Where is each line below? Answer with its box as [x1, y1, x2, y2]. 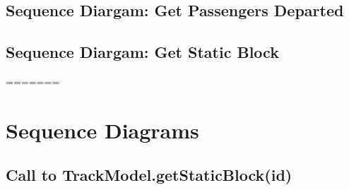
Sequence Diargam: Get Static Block [6, 41, 279, 63]
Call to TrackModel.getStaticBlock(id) [6, 164, 292, 186]
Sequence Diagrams [6, 115, 199, 144]
